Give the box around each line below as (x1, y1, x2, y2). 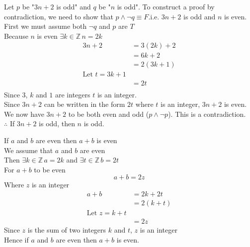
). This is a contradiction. (168, 108, 246, 119)
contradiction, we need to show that (4, 11, 113, 21)
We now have (4, 108, 44, 119)
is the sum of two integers (27, 225, 106, 235)
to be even (34, 164, 66, 174)
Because (4, 30, 28, 41)
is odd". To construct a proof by (117, 1, 215, 11)
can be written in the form (44, 99, 125, 109)
